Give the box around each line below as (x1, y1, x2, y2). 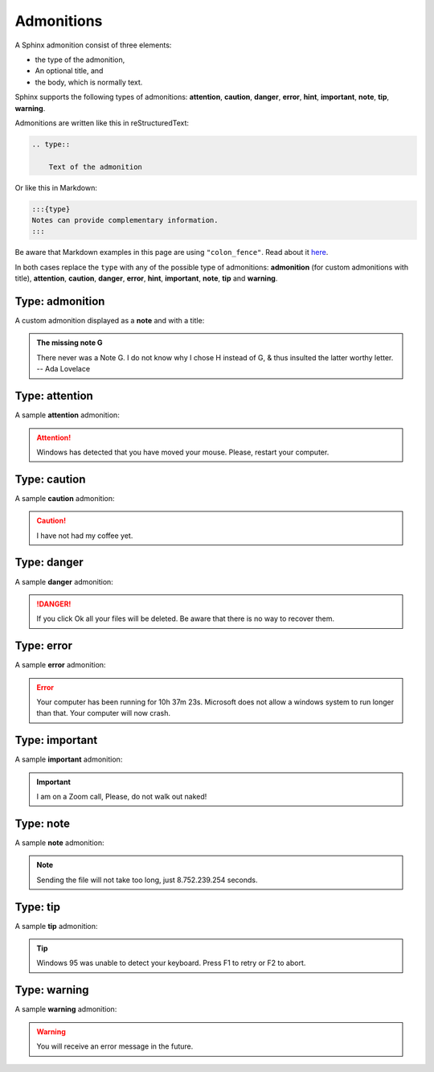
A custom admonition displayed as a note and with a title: (14, 316, 205, 326)
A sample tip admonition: (14, 921, 98, 930)
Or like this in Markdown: (14, 183, 98, 192)
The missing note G (36, 338, 104, 347)
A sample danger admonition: (14, 577, 114, 586)
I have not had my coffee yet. (36, 531, 133, 540)
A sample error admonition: (14, 660, 106, 670)
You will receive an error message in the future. (36, 1041, 194, 1051)
